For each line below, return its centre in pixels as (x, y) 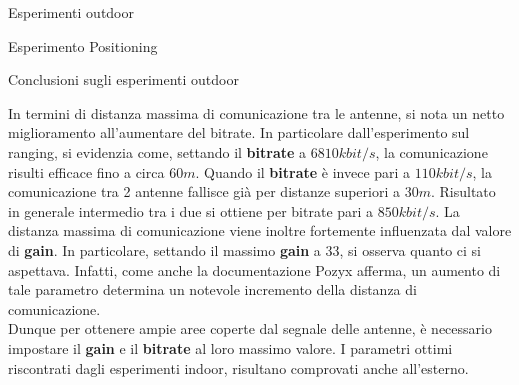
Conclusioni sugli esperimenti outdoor (123, 79)
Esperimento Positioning (83, 45)
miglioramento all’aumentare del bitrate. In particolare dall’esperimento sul (239, 132)
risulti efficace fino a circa (86, 171)
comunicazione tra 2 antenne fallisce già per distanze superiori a (204, 191)
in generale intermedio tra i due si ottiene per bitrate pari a (191, 210)
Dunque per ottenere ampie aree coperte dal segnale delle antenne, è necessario (250, 328)
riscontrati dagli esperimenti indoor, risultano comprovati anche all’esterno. (238, 367)
